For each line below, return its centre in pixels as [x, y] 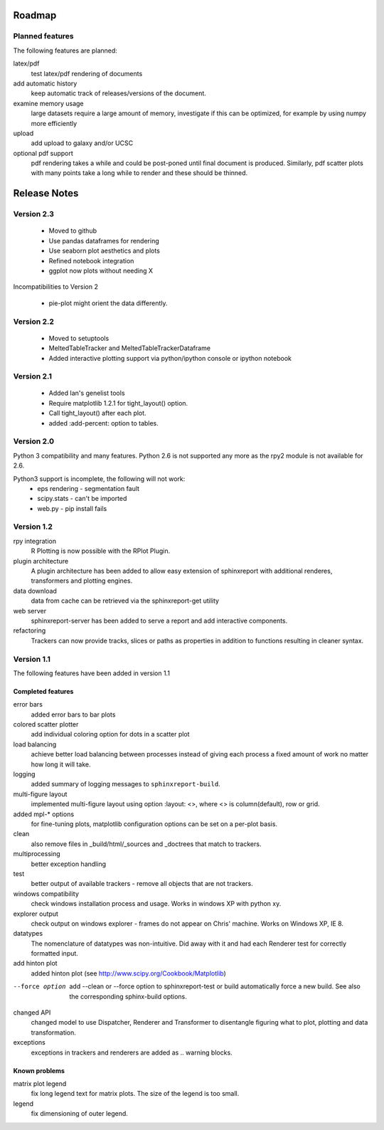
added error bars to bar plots [73, 714]
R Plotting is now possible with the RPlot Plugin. [101, 551]
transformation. [53, 1033]
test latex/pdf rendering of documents [87, 73]
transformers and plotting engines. [82, 581]
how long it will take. [61, 764]
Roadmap [35, 15]
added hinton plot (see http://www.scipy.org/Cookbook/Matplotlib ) [129, 973]
